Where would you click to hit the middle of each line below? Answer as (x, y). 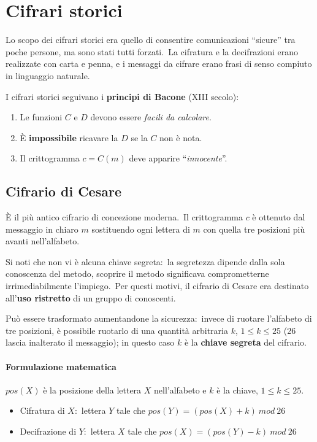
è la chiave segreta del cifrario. (245, 342)
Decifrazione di (48, 431)
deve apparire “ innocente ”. (178, 158)
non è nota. (181, 137)
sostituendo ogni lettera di (141, 229)
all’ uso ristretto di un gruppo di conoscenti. (91, 297)
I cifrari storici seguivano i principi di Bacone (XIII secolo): (122, 96)
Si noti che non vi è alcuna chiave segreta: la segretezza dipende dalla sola (145, 261)
